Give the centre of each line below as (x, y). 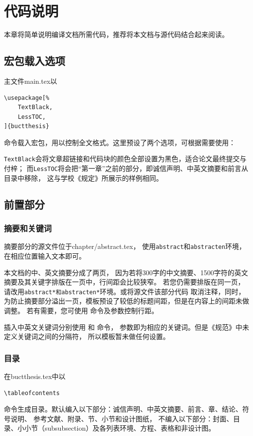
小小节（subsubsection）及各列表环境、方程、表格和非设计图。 (116, 428)
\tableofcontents (32, 393)
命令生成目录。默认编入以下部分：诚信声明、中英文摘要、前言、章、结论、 (123, 409)
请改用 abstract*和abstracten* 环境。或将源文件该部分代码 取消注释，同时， (125, 291)
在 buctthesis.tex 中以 (35, 376)
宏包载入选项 (35, 61)
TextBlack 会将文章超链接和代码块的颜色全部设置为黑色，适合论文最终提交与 (125, 159)
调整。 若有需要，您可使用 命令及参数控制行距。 (81, 311)
